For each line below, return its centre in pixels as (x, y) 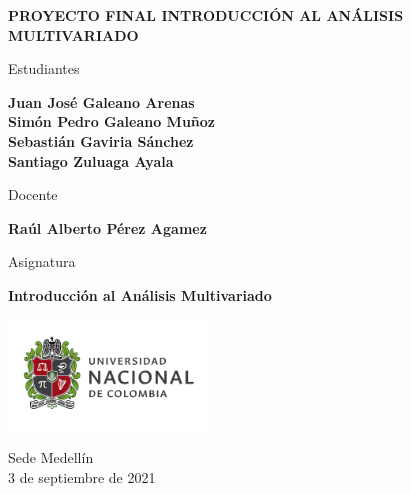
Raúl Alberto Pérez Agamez (107, 227)
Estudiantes (44, 68)
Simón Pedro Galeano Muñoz (112, 121)
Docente (33, 194)
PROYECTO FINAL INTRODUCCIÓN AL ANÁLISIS (206, 15)
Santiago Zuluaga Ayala (91, 160)
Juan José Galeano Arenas (101, 101)
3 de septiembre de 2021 (82, 476)
